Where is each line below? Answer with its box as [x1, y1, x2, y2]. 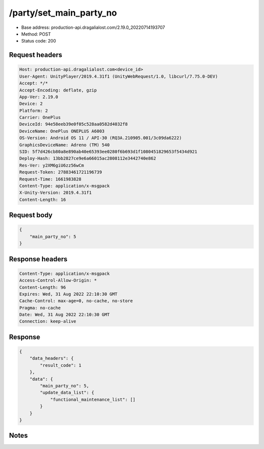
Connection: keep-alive [19, 318, 77, 324]
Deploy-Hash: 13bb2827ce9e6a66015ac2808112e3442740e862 [19, 156, 156, 161]
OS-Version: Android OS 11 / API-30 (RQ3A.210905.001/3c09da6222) [19, 135, 182, 141]
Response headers [9, 255, 68, 263]
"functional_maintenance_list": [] [50, 397, 135, 402]
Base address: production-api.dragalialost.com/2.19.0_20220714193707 [21, 24, 165, 30]
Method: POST [21, 31, 51, 37]
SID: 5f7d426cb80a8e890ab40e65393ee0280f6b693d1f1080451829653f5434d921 [19, 149, 198, 155]
